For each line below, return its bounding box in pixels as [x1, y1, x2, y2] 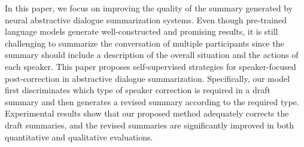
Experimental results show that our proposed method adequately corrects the [5, 107, 289, 120]
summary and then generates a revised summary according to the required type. [5, 95, 299, 108]
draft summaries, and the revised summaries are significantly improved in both [5, 118, 294, 131]
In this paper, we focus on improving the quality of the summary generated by [5, 2, 293, 14]
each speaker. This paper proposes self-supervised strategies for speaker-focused [5, 60, 296, 72]
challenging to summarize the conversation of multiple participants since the [5, 36, 284, 49]
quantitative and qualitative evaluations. [5, 130, 153, 143]
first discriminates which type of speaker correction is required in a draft [5, 84, 271, 96]
